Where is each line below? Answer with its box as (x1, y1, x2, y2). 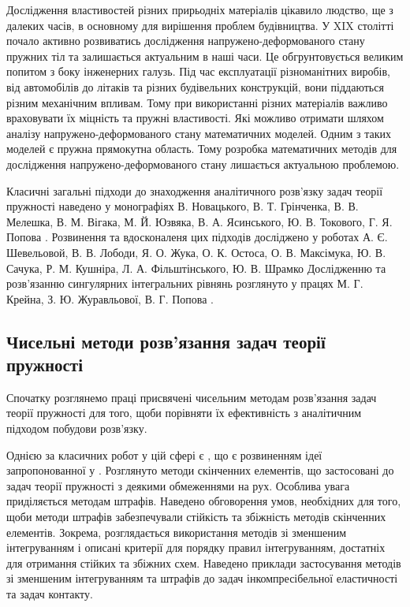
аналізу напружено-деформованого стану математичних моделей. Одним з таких (6, 125, 392, 141)
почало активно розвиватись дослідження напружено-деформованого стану (6, 32, 365, 49)
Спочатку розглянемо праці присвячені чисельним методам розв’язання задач (6, 389, 377, 405)
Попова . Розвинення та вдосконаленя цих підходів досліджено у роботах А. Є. (6, 229, 388, 245)
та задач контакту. (6, 586, 93, 601)
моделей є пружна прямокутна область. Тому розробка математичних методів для (6, 140, 397, 157)
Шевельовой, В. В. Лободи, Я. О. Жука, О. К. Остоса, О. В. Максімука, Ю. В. (6, 244, 386, 260)
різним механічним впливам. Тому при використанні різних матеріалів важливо (6, 94, 388, 110)
